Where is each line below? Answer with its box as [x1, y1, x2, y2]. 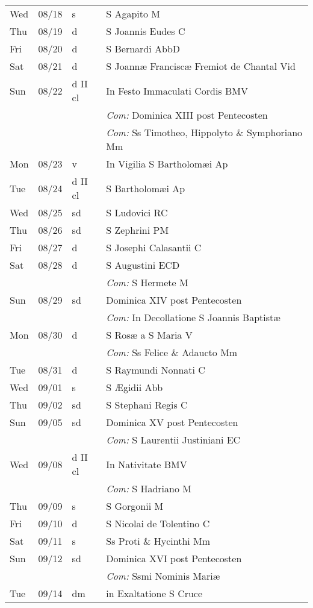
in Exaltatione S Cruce [106, 586, 203, 600]
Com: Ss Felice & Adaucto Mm [106, 345, 238, 359]
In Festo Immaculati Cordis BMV [106, 83, 248, 98]
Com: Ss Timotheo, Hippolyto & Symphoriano [106, 125, 303, 139]
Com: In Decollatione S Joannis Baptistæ [106, 310, 280, 324]
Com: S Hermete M [106, 275, 188, 289]
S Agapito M [106, 7, 161, 20]
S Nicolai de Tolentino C [106, 516, 210, 530]
